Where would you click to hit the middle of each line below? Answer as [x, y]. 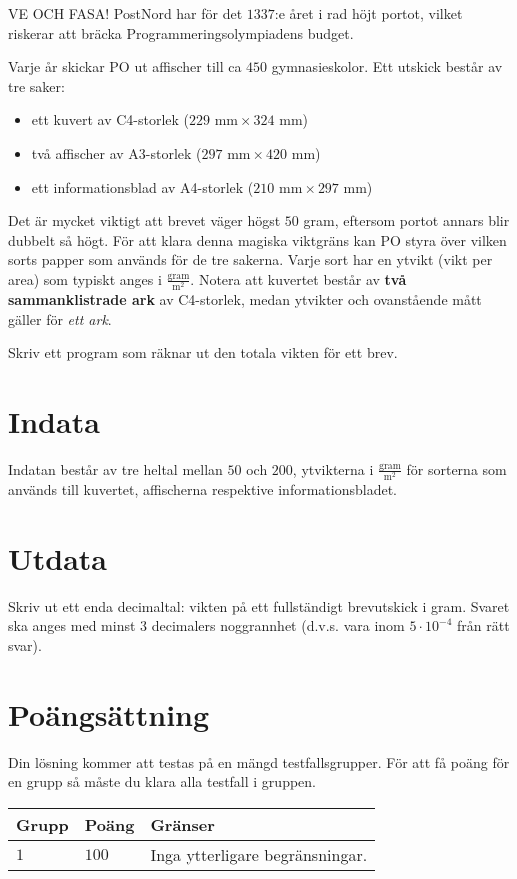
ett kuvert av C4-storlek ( [110, 119]
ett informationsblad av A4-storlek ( [142, 186]
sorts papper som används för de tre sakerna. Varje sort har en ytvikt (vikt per [250, 259]
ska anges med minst [72, 625]
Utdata [58, 557]
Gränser [182, 824]
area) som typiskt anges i [85, 278]
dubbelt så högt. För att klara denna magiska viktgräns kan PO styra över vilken [257, 239]
